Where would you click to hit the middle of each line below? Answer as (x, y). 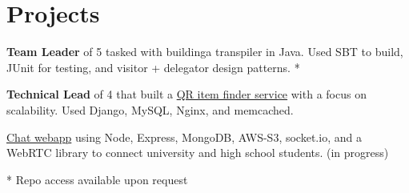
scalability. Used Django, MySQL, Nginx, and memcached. (150, 109)
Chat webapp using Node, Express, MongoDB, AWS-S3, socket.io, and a (184, 137)
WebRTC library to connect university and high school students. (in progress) (198, 153)
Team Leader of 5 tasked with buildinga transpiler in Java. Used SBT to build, (205, 52)
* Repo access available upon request (97, 179)
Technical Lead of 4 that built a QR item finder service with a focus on (186, 94)
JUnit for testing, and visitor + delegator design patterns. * (153, 67)
